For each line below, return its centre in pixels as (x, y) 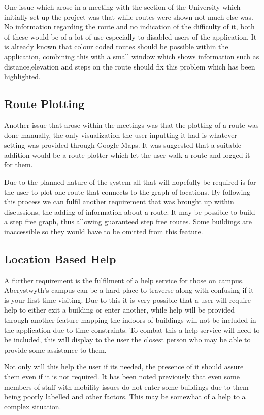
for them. (19, 165)
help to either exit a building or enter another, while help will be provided (120, 310)
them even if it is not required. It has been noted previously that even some (122, 377)
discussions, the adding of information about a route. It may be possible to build (130, 211)
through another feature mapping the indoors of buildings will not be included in (130, 320)
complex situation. (33, 406)
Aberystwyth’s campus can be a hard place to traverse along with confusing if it (129, 290)
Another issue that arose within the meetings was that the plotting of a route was (131, 125)
